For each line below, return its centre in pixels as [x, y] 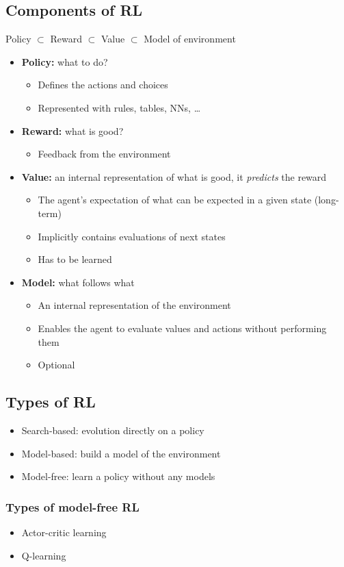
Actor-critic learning [64, 532]
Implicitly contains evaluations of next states [132, 236]
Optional [56, 365]
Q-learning [44, 555]
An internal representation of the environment [134, 305]
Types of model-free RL [72, 506]
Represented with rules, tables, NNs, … [119, 107]
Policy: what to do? [65, 61]
